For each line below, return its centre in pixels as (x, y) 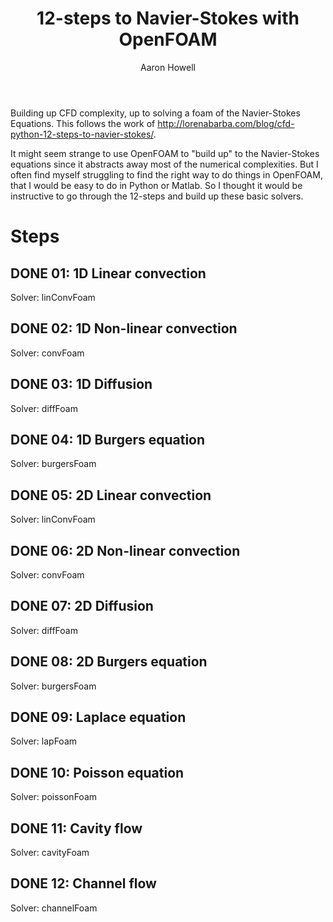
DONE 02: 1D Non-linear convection (124, 328)
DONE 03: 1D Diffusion (81, 384)
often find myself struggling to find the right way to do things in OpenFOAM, (166, 174)
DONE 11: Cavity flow (76, 828)
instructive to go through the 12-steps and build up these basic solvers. (157, 196)
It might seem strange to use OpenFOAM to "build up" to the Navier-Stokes (165, 153)
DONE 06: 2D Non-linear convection (125, 550)
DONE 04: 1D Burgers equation (108, 439)
